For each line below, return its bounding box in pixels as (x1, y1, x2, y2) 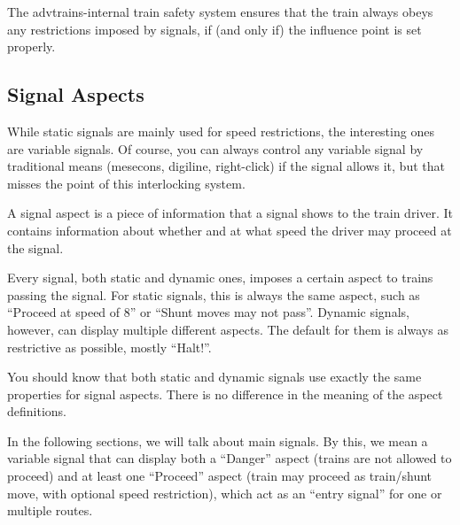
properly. (7, 37, 56, 56)
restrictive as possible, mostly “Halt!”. (7, 337, 212, 356)
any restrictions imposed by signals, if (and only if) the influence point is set (7, 19, 422, 38)
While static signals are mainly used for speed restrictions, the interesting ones (7, 121, 434, 140)
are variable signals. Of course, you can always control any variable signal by (7, 139, 424, 158)
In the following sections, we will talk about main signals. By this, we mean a (7, 431, 428, 450)
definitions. (7, 402, 66, 421)
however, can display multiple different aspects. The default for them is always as (7, 320, 448, 338)
